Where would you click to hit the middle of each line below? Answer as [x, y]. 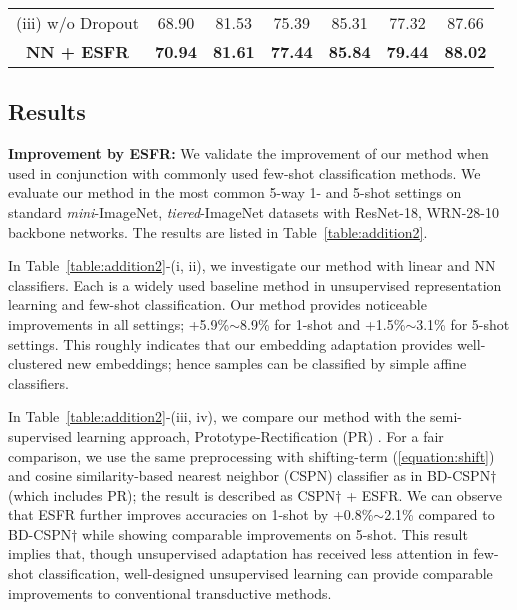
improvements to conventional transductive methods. [170, 592]
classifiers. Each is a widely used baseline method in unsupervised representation [255, 284]
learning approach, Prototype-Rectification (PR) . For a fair [260, 435]
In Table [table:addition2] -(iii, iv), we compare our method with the [217, 416]
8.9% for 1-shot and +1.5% [322, 323]
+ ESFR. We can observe [424, 494]
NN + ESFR [77, 51]
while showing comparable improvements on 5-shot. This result [275, 533]
